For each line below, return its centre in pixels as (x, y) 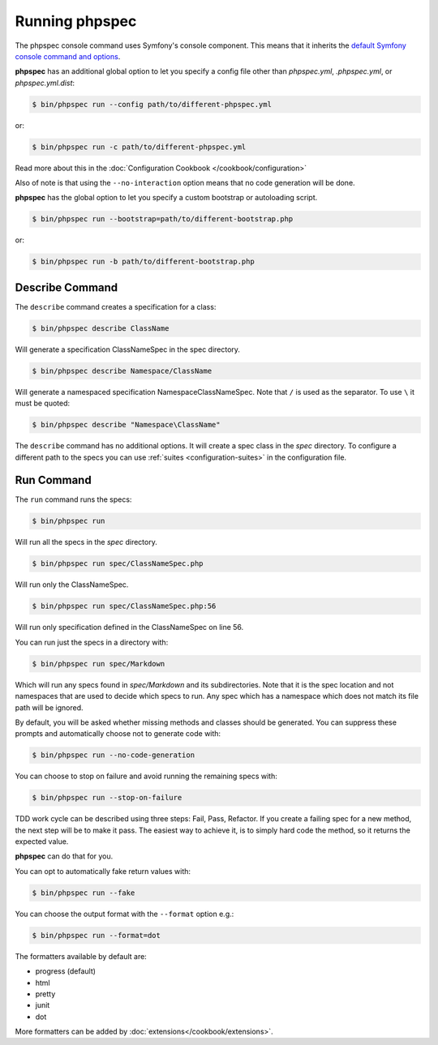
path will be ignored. (49, 707)
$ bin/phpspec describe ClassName (101, 328)
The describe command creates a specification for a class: (116, 306)
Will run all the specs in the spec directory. (86, 542)
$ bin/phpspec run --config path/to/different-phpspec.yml (152, 104)
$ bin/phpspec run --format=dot (97, 935)
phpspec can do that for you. (64, 856)
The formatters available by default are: (81, 956)
